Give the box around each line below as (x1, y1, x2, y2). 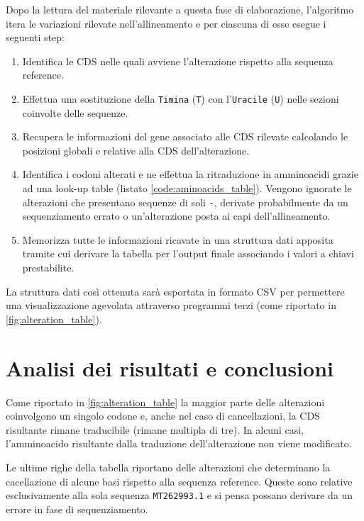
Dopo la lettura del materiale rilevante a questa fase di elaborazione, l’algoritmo (6, 2, 354, 16)
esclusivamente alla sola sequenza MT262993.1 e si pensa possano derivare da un (6, 488, 353, 503)
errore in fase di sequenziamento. (6, 501, 148, 516)
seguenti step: (6, 30, 65, 45)
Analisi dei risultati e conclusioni (6, 353, 333, 382)
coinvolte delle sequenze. (22, 105, 128, 120)
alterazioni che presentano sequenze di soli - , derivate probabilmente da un (22, 194, 348, 209)
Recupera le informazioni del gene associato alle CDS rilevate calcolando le (22, 129, 348, 144)
